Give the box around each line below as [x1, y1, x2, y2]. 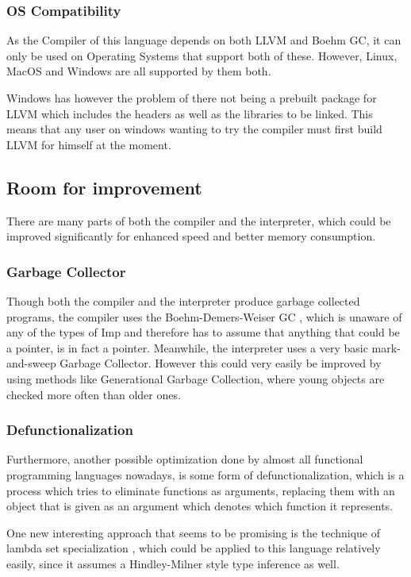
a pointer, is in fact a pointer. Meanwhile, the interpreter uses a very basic [6, 339, 368, 356]
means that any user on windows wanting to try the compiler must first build [6, 121, 382, 137]
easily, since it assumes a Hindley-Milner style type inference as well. [6, 555, 340, 571]
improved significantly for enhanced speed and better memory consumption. [6, 228, 376, 244]
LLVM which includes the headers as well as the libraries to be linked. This [6, 105, 373, 121]
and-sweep [6, 355, 56, 371]
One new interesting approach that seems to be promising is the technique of [6, 524, 381, 540]
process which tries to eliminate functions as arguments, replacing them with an [6, 482, 395, 498]
